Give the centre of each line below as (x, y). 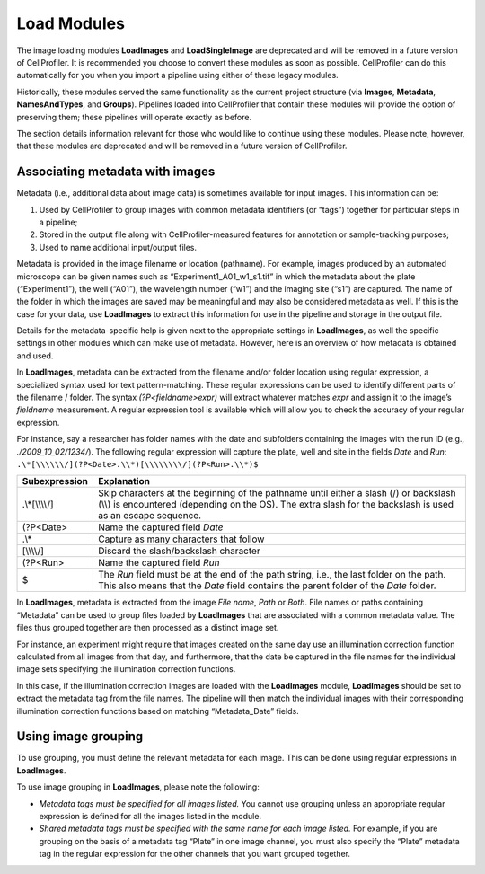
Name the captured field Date (161, 527)
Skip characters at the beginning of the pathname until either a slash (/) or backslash (277, 493)
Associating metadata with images (116, 172)
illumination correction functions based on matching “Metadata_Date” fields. (158, 711)
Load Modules (71, 23)
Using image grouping (80, 737)
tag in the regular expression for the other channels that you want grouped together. (194, 854)
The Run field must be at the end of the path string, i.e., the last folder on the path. (272, 575)
